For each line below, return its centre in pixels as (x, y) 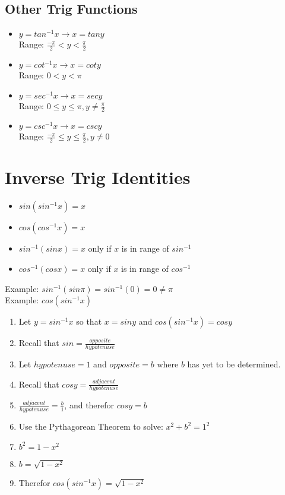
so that (89, 321)
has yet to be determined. (234, 364)
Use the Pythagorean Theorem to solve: (91, 426)
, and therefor (89, 405)
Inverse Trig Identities (98, 177)
